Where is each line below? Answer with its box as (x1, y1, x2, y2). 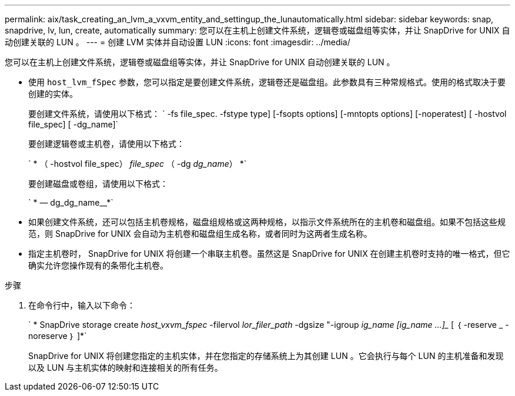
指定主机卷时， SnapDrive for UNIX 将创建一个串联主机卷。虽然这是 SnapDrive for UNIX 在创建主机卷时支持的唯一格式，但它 (28, 249, 510, 259)
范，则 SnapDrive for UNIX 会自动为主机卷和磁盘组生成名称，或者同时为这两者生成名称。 (28, 229, 372, 239)
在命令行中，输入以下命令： (28, 300, 135, 310)
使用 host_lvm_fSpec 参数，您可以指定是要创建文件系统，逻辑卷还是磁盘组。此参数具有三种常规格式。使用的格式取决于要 (28, 77, 506, 87)
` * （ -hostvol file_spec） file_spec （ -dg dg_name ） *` (28, 159, 247, 169)
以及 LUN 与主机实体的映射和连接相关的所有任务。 (28, 363, 223, 372)
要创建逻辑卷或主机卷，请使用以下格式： (28, 139, 185, 149)
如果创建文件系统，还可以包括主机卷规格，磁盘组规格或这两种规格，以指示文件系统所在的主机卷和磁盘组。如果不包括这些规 (28, 217, 506, 227)
